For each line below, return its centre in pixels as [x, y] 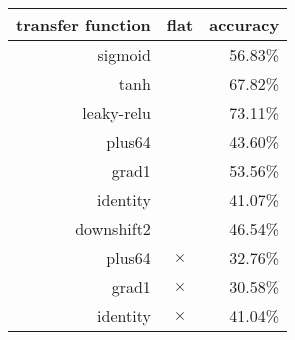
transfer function [83, 24]
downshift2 [113, 228]
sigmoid [124, 54]
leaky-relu [116, 112]
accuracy [244, 24]
